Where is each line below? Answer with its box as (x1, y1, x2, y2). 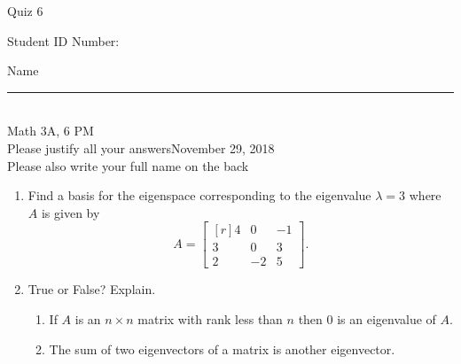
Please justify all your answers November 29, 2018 (7, 138, 275, 157)
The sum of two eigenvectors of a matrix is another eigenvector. (49, 339, 395, 358)
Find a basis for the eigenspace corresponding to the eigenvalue (27, 186, 371, 205)
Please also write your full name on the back (7, 156, 249, 174)
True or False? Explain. (27, 280, 156, 298)
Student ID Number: (7, 31, 120, 50)
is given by (41, 203, 100, 221)
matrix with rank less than (137, 310, 283, 329)
